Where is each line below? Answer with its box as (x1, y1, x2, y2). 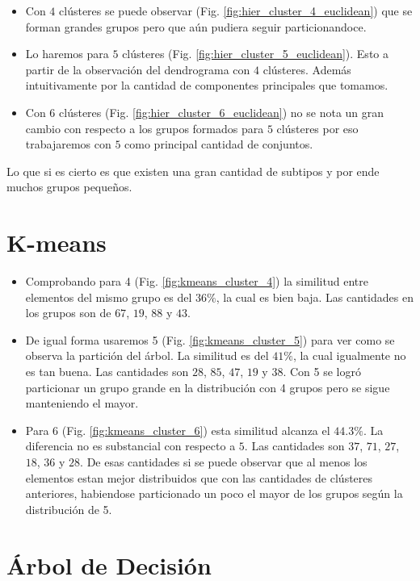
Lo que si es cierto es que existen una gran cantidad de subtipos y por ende (6, 162, 380, 179)
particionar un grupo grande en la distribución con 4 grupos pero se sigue (25, 378, 390, 395)
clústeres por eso (276, 119, 359, 136)
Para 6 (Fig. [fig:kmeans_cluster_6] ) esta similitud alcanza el (25, 421, 330, 438)
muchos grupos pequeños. (6, 178, 132, 195)
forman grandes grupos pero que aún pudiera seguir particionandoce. (25, 18, 367, 35)
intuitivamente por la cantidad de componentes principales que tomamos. (25, 77, 388, 94)
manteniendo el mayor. (25, 395, 139, 412)
